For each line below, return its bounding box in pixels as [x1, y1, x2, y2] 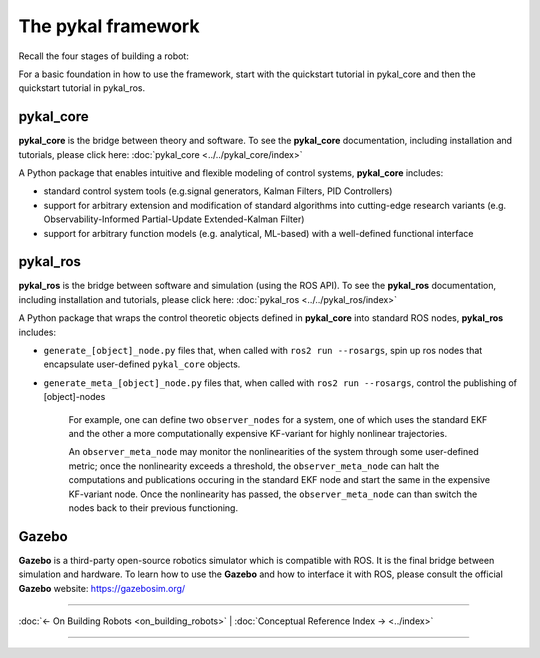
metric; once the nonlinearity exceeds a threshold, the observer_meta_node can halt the [68, 460, 440, 472]
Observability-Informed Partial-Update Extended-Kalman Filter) [43, 213, 305, 225]
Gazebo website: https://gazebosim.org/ [18, 582, 186, 594]
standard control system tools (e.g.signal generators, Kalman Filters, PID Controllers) [43, 185, 393, 197]
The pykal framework [18, 15, 200, 37]
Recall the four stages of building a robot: [18, 50, 189, 62]
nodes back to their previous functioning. [68, 501, 239, 514]
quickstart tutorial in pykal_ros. [18, 82, 145, 94]
